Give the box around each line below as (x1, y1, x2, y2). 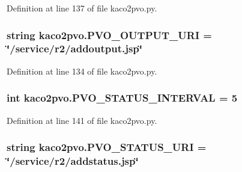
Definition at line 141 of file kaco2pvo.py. (7, 114, 157, 126)
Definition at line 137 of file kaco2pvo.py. (7, 2, 157, 14)
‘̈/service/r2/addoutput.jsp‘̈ (7, 41, 143, 56)
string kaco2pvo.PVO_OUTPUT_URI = (7, 27, 212, 42)
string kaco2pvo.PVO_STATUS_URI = (7, 140, 207, 155)
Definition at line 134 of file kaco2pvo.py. (7, 64, 157, 77)
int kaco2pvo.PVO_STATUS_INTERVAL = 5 (7, 90, 238, 105)
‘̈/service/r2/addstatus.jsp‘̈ (7, 153, 139, 168)
